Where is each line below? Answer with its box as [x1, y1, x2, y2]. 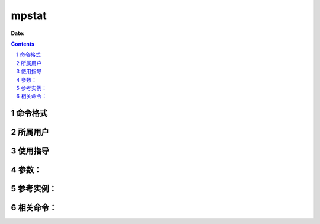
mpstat [11, 9, 47, 22]
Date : [11, 30, 25, 37]
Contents [11, 40, 35, 47]
